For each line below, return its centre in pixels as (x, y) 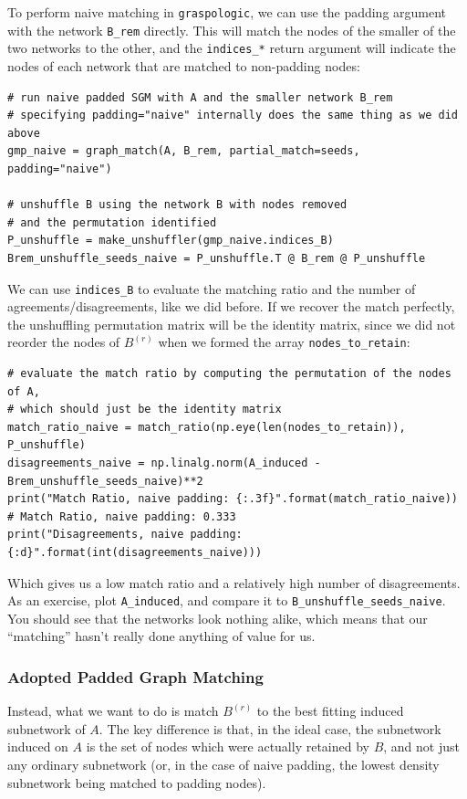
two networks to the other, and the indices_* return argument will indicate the (232, 48)
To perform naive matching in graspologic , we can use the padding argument (227, 12)
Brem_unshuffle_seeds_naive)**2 (105, 481)
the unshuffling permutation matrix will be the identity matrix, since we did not (232, 324)
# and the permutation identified (112, 222)
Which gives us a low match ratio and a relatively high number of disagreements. (234, 582)
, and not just (421, 746)
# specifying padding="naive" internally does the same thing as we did (233, 116)
